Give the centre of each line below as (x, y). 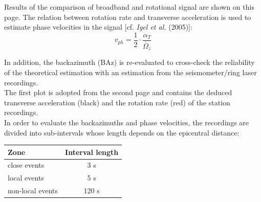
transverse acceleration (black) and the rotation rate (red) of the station (117, 102)
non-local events (33, 190)
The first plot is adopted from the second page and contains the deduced (118, 92)
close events (26, 165)
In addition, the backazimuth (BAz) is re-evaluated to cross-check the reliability (129, 62)
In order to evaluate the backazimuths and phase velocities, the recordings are (127, 122)
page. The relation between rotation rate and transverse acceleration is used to (128, 17)
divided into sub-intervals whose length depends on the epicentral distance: (122, 132)
